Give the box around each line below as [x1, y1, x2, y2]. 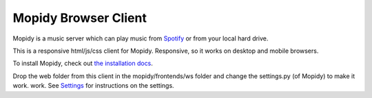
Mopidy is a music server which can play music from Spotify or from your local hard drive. [12, 34, 269, 42]
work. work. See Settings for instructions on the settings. [12, 82, 175, 90]
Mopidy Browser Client [12, 10, 147, 25]
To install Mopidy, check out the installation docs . [12, 59, 153, 68]
